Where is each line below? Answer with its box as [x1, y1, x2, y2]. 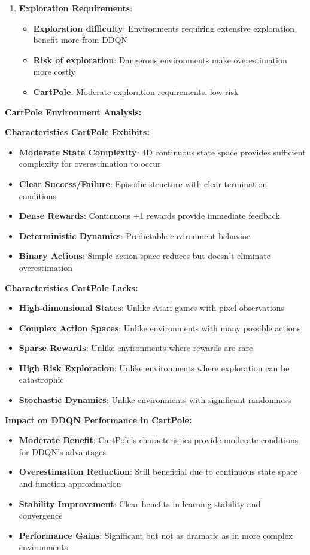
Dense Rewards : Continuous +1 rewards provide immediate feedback [19, 209, 280, 222]
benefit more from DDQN [33, 33, 127, 46]
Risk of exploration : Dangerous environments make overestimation [33, 53, 287, 66]
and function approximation [19, 477, 121, 490]
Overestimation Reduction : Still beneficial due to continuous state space [19, 465, 298, 478]
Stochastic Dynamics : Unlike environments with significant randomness [19, 394, 291, 406]
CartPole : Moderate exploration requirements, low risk [33, 85, 239, 97]
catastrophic [19, 373, 64, 386]
